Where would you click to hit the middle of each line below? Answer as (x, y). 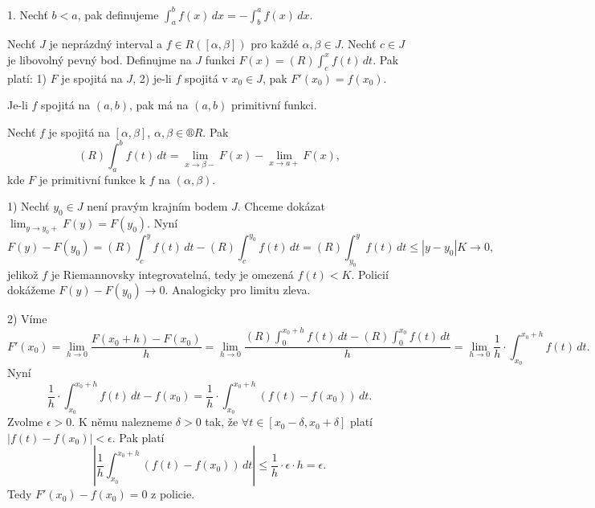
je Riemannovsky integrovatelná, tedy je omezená (172, 274)
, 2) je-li (152, 78)
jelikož (23, 274)
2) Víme (27, 319)
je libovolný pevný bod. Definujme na (100, 59)
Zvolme (25, 422)
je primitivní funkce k (92, 179)
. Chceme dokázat (281, 206)
